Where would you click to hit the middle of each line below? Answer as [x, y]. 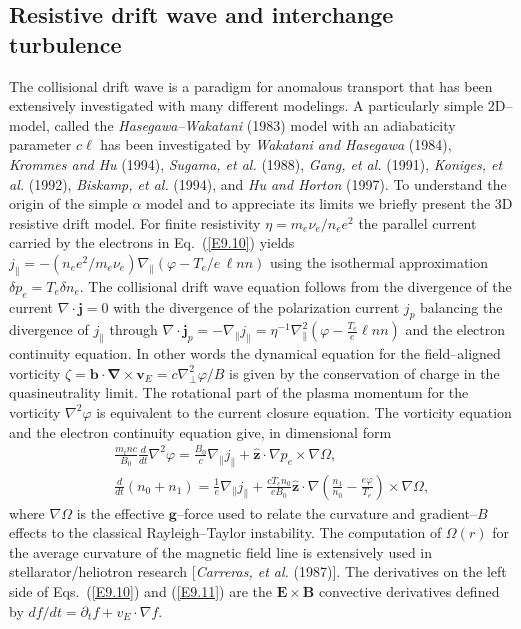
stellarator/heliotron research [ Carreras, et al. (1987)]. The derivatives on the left [258, 571]
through [133, 329]
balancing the [461, 306]
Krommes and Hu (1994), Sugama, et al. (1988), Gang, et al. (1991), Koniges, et [256, 163]
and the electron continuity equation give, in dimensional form [200, 431]
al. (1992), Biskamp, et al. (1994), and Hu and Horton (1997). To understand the [258, 183]
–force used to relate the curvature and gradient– [327, 512]
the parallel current [417, 222]
